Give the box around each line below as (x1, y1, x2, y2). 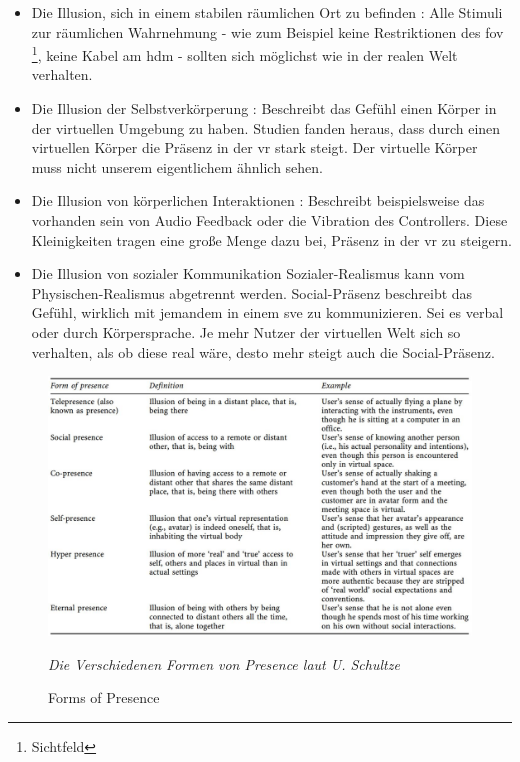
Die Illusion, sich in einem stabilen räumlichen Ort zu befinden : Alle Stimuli (31, 2, 503, 22)
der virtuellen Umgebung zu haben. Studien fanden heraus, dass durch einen (31, 117, 501, 138)
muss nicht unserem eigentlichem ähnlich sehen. (31, 156, 323, 177)
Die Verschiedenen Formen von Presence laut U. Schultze (48, 653, 400, 674)
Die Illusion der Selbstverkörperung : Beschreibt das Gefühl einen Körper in (31, 98, 497, 119)
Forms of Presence (48, 687, 160, 708)
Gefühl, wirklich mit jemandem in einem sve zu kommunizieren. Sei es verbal (31, 302, 504, 323)
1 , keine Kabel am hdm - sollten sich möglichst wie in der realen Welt (31, 42, 458, 65)
